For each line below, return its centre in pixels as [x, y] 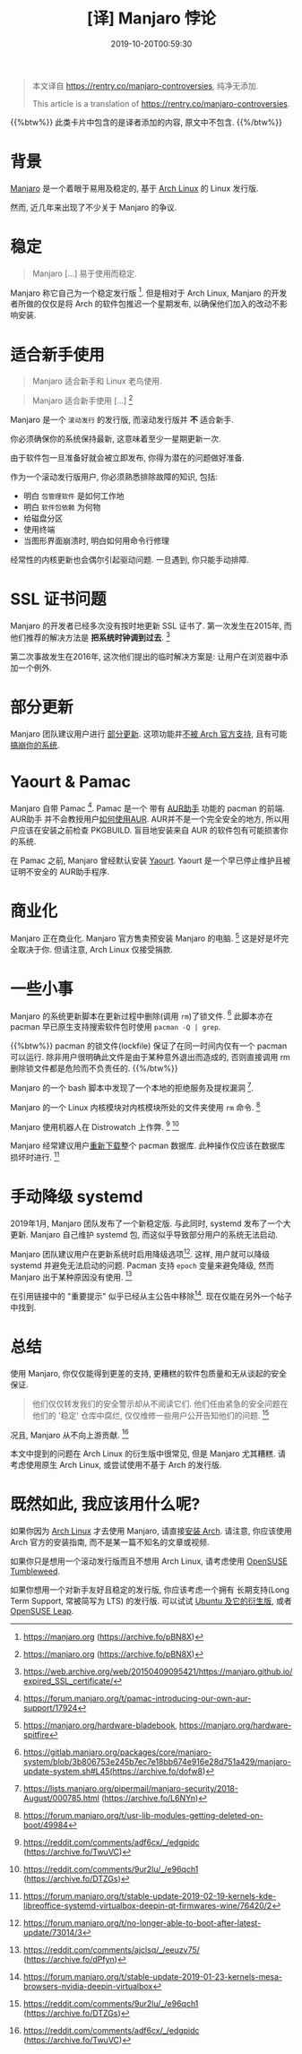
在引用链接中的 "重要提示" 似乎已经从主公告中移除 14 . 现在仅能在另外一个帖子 [151, 1295]
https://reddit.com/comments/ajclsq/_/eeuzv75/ [112, 1950]
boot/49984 [45, 1825]
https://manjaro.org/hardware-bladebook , [100, 1725]
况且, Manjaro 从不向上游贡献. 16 [69, 1434]
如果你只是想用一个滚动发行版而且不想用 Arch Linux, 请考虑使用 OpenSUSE [149, 1561]
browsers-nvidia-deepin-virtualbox [88, 1987]
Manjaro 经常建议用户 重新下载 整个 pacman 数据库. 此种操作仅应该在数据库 [148, 1146]
